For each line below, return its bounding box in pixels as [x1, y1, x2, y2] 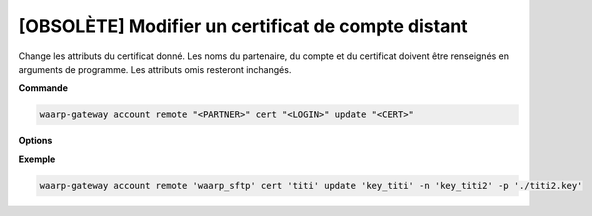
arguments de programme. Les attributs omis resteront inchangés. [18, 63, 292, 75]
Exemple [18, 153, 56, 165]
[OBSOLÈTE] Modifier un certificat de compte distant [18, 15, 469, 37]
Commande [18, 82, 69, 94]
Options [18, 135, 53, 147]
